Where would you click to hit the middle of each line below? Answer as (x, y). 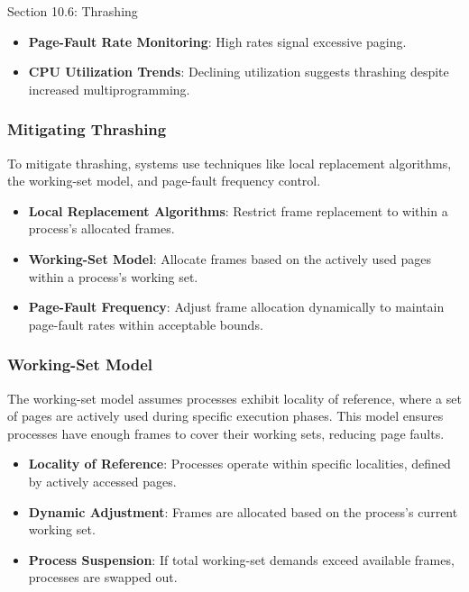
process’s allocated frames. (101, 228)
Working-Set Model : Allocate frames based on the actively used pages (230, 258)
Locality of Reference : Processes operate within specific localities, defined (239, 464)
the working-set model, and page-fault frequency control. (164, 181)
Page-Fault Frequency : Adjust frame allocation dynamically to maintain (236, 307)
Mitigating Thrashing (87, 129)
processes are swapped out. (103, 577)
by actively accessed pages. (102, 481)
